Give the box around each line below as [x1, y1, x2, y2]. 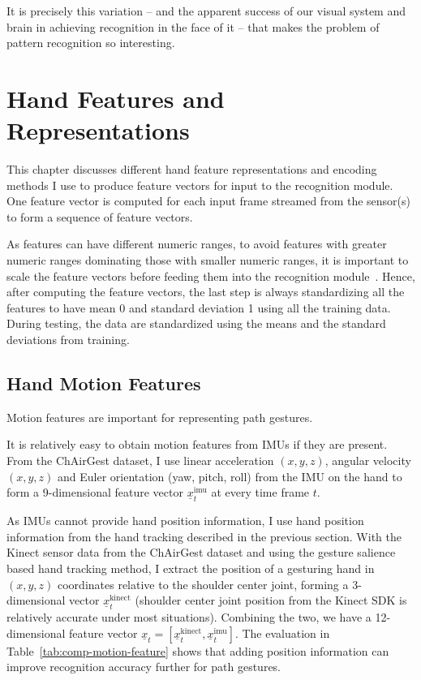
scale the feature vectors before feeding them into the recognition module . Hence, [6, 267, 415, 284]
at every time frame [211, 484, 310, 501]
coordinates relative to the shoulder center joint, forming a [58, 575, 349, 592]
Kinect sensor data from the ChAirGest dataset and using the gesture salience [6, 544, 396, 561]
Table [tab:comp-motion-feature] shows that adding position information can [6, 642, 389, 659]
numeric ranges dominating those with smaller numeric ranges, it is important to [6, 252, 409, 269]
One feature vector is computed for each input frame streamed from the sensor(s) [6, 192, 411, 209]
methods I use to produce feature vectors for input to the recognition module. [6, 176, 393, 193]
